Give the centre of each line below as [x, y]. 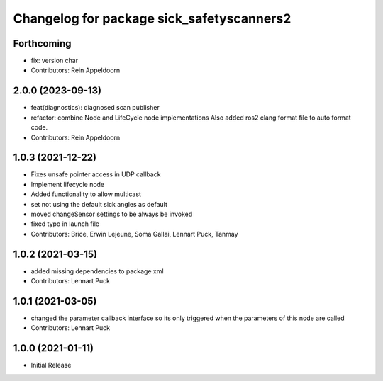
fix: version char [55, 61]
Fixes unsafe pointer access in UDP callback [96, 174]
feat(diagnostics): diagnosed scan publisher [95, 108]
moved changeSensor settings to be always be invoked [112, 214]
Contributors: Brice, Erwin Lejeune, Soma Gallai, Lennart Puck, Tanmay [134, 234]
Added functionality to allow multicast [86, 194]
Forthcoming [42, 44]
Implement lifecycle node [68, 184]
